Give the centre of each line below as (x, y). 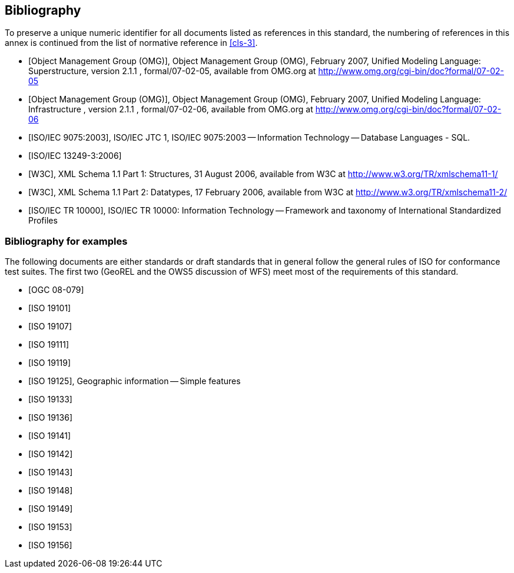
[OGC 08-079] (56, 290)
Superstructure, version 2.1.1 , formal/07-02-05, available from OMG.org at (172, 71)
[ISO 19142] (51, 454)
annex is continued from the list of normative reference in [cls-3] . (131, 43)
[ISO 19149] (51, 509)
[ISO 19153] (50, 527)
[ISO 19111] (49, 345)
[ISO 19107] (50, 327)
